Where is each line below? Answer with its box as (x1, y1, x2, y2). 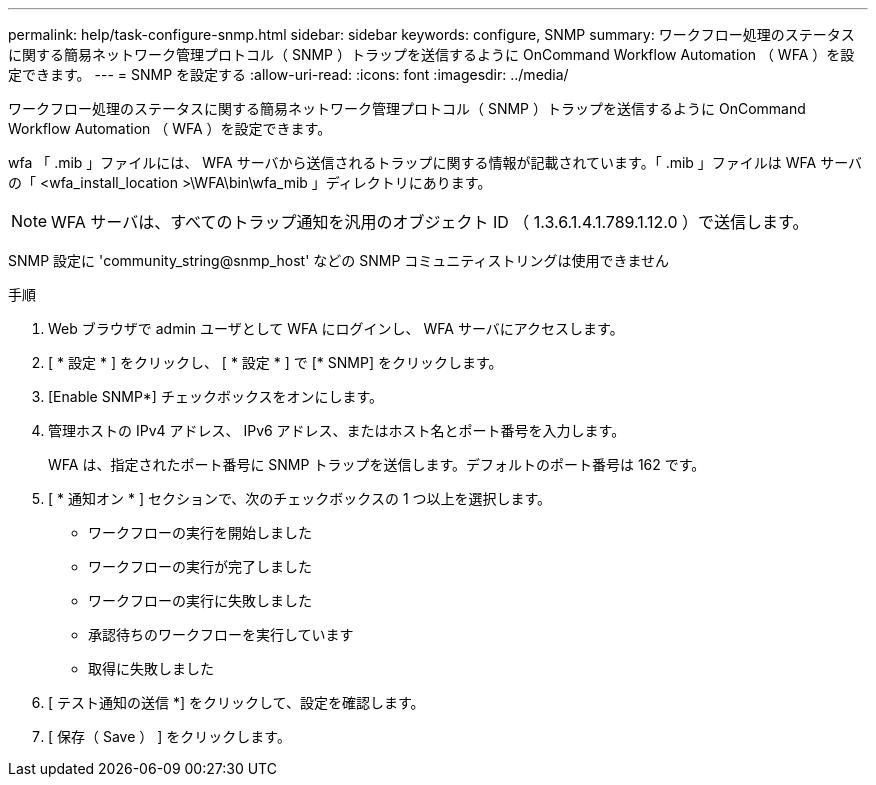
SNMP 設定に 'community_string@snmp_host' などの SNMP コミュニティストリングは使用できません (8, 252, 670, 269)
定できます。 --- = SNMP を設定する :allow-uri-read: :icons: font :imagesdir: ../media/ (8, 66, 569, 83)
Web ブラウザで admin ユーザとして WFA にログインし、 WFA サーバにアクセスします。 (48, 320, 624, 337)
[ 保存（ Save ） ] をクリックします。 (48, 728, 291, 745)
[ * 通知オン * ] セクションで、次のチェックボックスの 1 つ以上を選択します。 (48, 490, 552, 507)
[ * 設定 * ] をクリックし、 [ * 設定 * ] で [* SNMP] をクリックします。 (48, 354, 503, 371)
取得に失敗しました (88, 660, 214, 677)
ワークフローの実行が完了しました (88, 558, 312, 575)
